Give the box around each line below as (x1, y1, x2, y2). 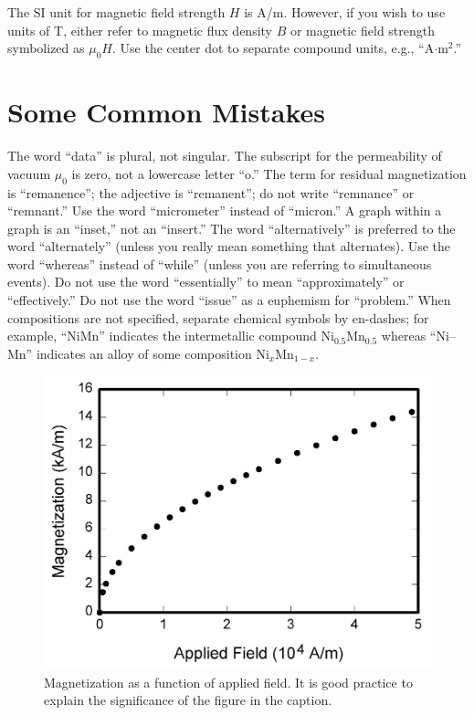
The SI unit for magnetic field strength (7, 3, 226, 21)
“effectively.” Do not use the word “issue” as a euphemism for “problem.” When (7, 290, 451, 310)
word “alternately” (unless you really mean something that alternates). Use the (7, 237, 451, 256)
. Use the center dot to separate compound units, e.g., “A (111, 38, 435, 58)
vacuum (7, 163, 51, 183)
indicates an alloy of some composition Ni (36, 343, 269, 363)
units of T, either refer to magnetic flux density (7, 20, 272, 39)
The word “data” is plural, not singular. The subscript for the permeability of (7, 146, 442, 165)
